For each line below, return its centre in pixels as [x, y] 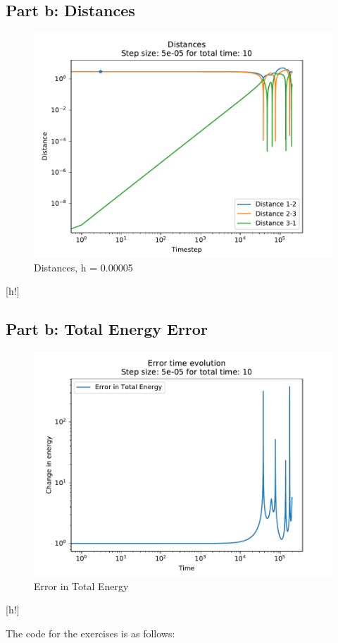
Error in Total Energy [81, 586]
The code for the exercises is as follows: [90, 633]
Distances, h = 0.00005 [83, 267]
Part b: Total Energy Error [107, 329]
